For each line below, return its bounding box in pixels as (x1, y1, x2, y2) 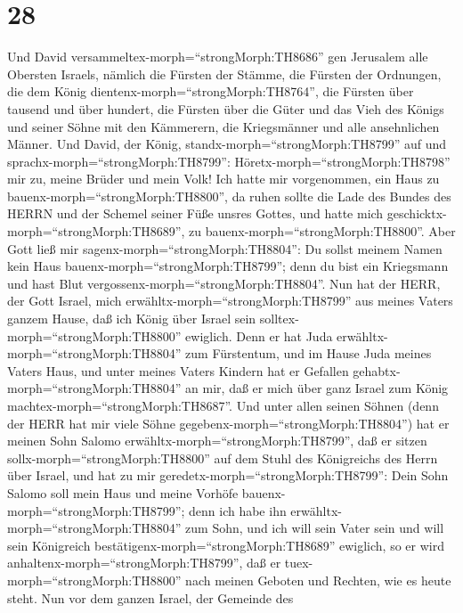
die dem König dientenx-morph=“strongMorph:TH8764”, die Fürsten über (7, 82, 414, 101)
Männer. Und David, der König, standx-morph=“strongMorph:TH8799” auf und (7, 135, 446, 153)
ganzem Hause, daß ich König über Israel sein (7, 309, 256, 328)
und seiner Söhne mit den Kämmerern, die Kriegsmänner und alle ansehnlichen (7, 117, 440, 135)
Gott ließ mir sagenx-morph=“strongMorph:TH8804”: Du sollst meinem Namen (7, 239, 443, 257)
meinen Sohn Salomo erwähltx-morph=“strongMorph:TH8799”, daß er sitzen (7, 431, 427, 450)
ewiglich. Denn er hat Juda (185, 326, 333, 345)
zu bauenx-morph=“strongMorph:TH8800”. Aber (189, 222, 456, 241)
